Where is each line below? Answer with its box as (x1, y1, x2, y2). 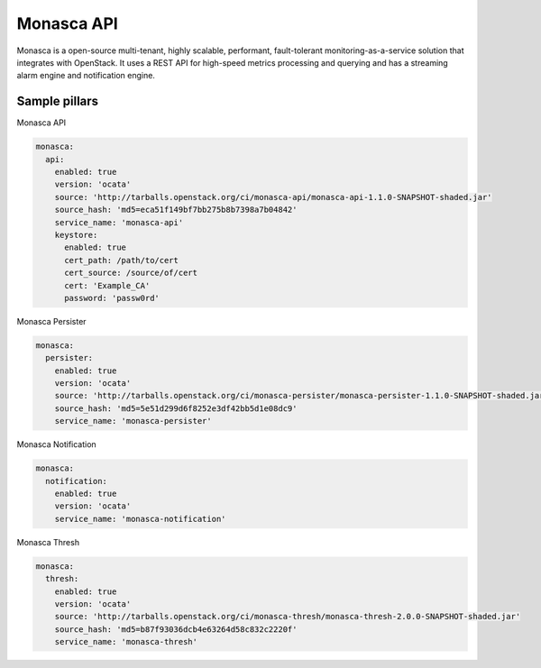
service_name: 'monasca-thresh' (54, 636, 198, 647)
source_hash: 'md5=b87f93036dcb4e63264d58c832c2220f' (54, 624, 298, 635)
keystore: (54, 230, 98, 240)
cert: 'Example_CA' (64, 280, 151, 290)
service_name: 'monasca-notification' (54, 514, 226, 524)
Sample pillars (16, 94, 99, 109)
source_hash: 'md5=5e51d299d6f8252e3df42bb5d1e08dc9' (54, 403, 298, 414)
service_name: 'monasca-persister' (54, 416, 212, 426)
